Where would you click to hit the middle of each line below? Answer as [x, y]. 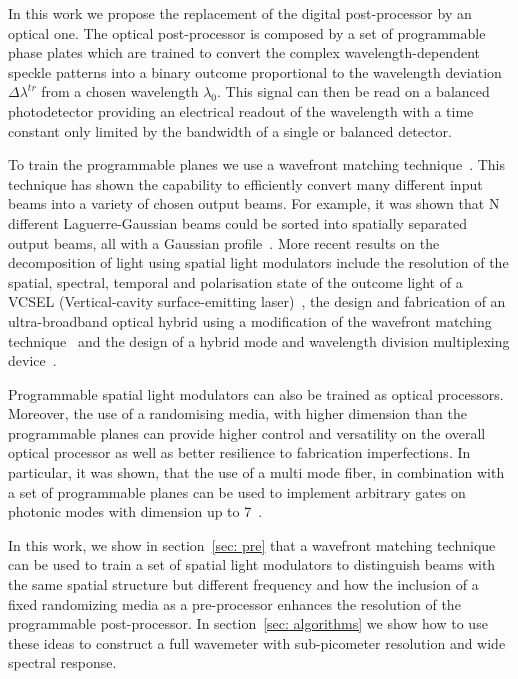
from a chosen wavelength [120, 91]
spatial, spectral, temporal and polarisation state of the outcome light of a [235, 281]
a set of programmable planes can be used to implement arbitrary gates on [237, 491]
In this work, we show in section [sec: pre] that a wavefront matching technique [252, 544]
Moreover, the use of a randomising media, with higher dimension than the [237, 413]
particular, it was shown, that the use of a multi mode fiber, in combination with [256, 472]
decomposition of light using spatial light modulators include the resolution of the [258, 262]
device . [32, 360]
